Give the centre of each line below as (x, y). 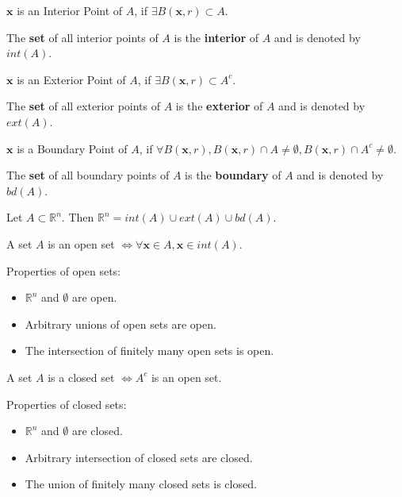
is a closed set (81, 377)
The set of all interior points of (82, 37)
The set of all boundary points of (88, 175)
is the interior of (216, 37)
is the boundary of (233, 175)
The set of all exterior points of (84, 106)
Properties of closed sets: (67, 404)
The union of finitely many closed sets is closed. (141, 484)
